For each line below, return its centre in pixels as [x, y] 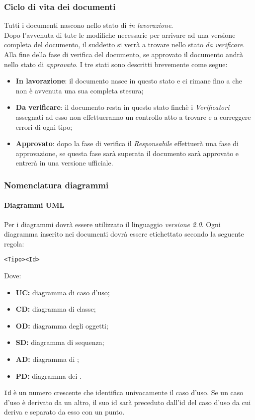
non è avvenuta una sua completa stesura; [80, 90]
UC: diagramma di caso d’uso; [63, 292]
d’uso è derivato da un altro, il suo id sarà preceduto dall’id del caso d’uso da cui [127, 402]
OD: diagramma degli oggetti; [62, 325]
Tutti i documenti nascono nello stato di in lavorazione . [89, 25]
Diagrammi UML [34, 205]
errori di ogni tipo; [44, 126]
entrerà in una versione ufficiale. [64, 163]
